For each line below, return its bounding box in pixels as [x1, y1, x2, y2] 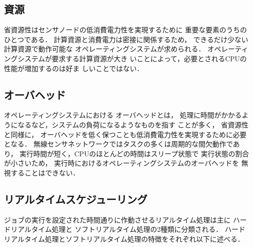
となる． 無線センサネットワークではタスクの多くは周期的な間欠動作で [4, 139, 233, 149]
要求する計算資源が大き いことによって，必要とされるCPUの [52, 53, 247, 63]
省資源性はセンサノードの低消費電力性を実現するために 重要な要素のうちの [4, 25, 247, 35]
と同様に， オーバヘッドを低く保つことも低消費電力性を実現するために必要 [4, 129, 247, 139]
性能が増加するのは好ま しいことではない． [4, 63, 144, 73]
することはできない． [10, 167, 80, 177]
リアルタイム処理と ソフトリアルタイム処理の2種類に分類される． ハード [10, 224, 246, 234]
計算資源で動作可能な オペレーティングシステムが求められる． [4, 44, 205, 54]
